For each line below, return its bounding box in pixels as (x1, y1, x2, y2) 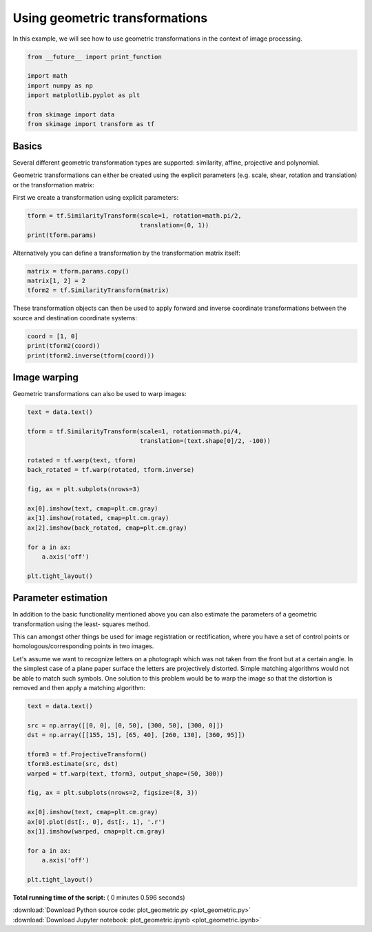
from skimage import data (27, 110, 115, 118)
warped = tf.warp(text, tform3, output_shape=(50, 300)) (27, 769, 224, 778)
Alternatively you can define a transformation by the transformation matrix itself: (12, 249, 240, 257)
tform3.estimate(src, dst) (27, 760, 118, 768)
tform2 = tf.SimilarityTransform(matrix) (27, 287, 169, 294)
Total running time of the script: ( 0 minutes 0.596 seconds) (12, 893, 185, 902)
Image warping (12, 372, 79, 383)
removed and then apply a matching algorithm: (12, 683, 146, 692)
